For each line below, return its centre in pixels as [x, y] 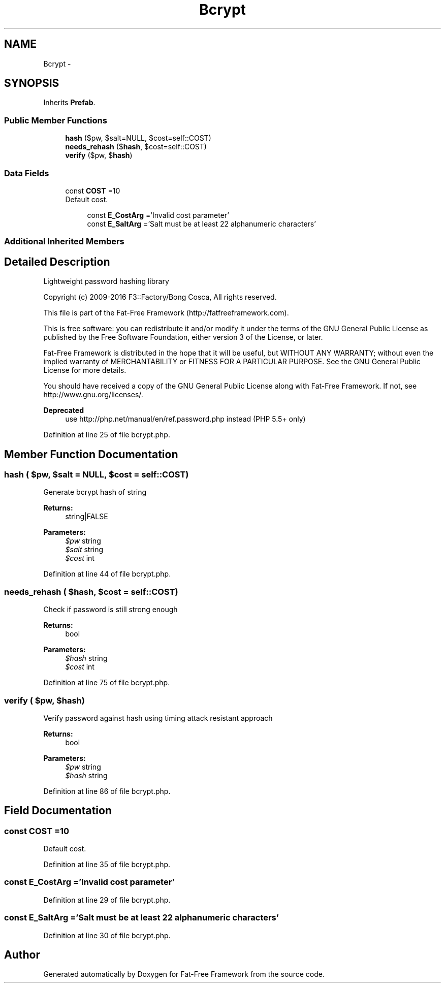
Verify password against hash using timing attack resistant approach [158, 718]
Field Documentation [58, 811]
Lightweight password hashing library [106, 281]
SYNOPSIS [32, 83]
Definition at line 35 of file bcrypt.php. [107, 865]
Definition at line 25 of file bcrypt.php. [107, 435]
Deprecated [64, 410]
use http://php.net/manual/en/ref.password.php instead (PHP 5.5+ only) [185, 419]
